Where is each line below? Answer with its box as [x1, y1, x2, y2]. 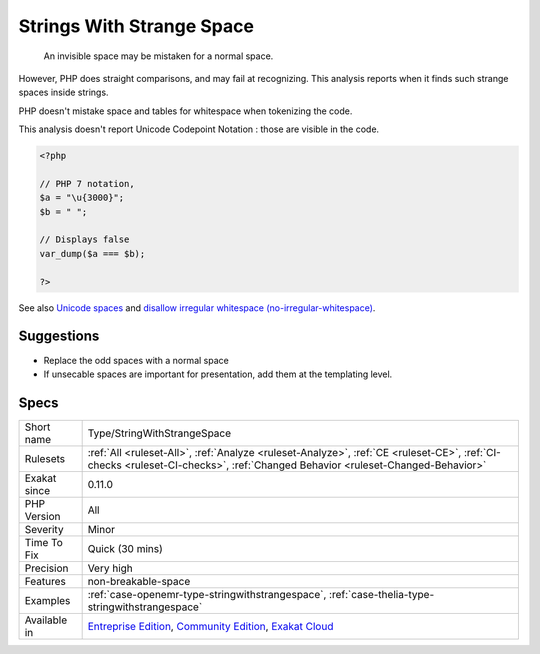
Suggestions [18, 328, 100, 345]
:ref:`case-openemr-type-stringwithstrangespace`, [87, 587, 327, 601]
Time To [24, 535, 64, 549]
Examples [24, 593, 71, 607]
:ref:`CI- [463, 445, 502, 459]
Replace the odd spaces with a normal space [43, 354, 229, 366]
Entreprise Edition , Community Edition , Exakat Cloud [87, 619, 334, 633]
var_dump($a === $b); [39, 248, 146, 259]
